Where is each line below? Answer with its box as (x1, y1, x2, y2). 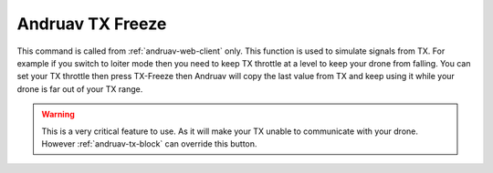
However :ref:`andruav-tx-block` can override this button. (41, 137, 257, 149)
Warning (41, 109, 75, 120)
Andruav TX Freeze (16, 14, 167, 34)
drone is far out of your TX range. (16, 83, 143, 95)
